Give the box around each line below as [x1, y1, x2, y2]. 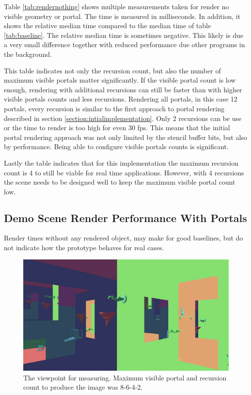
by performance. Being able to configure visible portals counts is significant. [4, 141, 229, 152]
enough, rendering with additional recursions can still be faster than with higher [4, 84, 242, 94]
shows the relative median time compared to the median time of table [4, 20, 211, 31]
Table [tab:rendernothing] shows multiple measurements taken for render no [4, 1, 229, 11]
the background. [4, 49, 52, 59]
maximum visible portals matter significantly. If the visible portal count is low [4, 75, 236, 85]
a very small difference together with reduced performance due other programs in [4, 39, 245, 50]
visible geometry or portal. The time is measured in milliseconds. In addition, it [4, 11, 241, 21]
